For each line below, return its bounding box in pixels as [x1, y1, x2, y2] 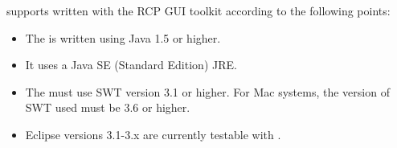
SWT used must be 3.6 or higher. [25, 99, 190, 116]
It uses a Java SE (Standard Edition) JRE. [25, 56, 237, 73]
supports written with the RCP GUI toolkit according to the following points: [6, 2, 391, 18]
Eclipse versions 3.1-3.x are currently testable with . [25, 125, 281, 142]
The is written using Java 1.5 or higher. [25, 29, 221, 46]
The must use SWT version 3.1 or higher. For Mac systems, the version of [25, 83, 390, 100]
